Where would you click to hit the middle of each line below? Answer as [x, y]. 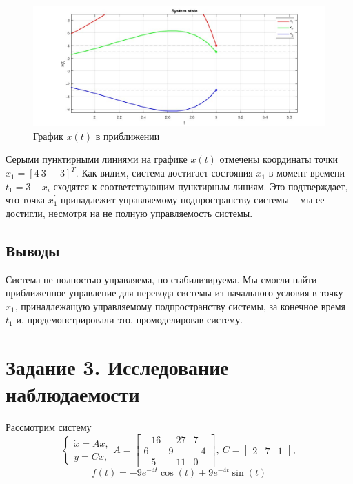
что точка [26, 200]
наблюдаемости [73, 394]
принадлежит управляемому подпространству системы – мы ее [193, 200]
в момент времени [306, 173]
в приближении [128, 135]
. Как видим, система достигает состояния [164, 173]
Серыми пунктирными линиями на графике [97, 159]
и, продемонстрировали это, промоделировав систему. [130, 320]
